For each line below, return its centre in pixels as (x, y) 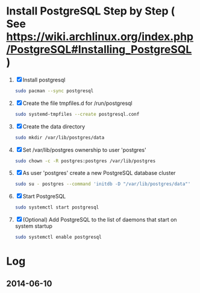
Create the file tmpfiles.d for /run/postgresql (77, 103)
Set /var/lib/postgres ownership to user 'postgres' (84, 150)
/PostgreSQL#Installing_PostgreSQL (99, 50)
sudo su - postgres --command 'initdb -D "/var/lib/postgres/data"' (103, 184)
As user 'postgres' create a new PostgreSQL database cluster (99, 173)
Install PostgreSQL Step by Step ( (91, 11)
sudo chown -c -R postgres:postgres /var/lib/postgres (85, 161)
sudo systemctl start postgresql (57, 207)
